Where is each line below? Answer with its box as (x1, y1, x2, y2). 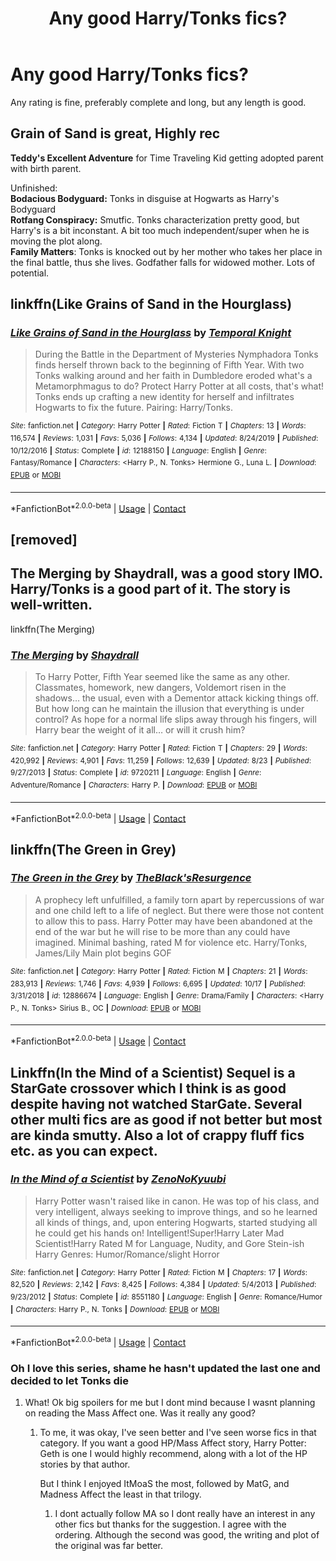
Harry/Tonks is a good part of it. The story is (10, 581, 291, 598)
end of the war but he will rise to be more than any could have (34, 925, 291, 937)
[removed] (10, 531, 78, 548)
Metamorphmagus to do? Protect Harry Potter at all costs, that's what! (34, 380, 325, 392)
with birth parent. (10, 162, 82, 174)
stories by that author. (39, 1458, 131, 1471)
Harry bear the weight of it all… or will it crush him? (34, 723, 246, 736)
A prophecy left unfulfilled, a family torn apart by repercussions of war (34, 893, 325, 906)
